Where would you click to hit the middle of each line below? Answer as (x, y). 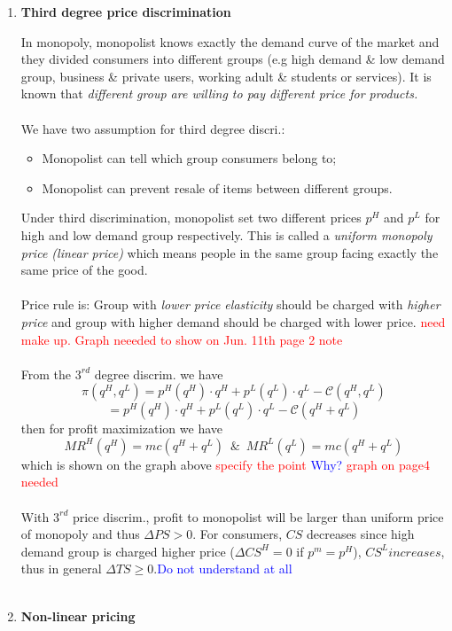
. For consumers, (238, 534)
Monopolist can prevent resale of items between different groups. (217, 187)
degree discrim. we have (159, 374)
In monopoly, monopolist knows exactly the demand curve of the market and (230, 41)
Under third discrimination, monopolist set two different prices (191, 218)
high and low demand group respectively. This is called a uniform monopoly (226, 234)
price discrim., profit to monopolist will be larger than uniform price (258, 516)
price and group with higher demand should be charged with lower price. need (233, 321)
